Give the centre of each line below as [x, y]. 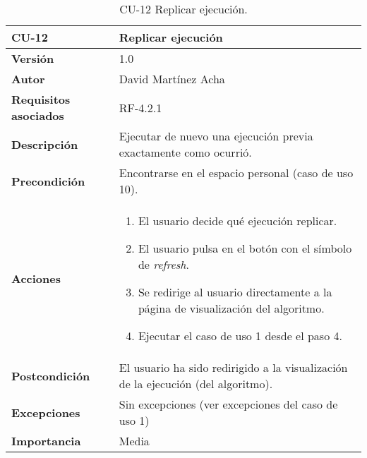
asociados [38, 115]
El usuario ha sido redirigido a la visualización [233, 367]
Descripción [45, 144]
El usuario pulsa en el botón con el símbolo [245, 248]
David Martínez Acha [172, 79]
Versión [33, 58]
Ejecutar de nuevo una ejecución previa [216, 136]
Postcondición [51, 375]
